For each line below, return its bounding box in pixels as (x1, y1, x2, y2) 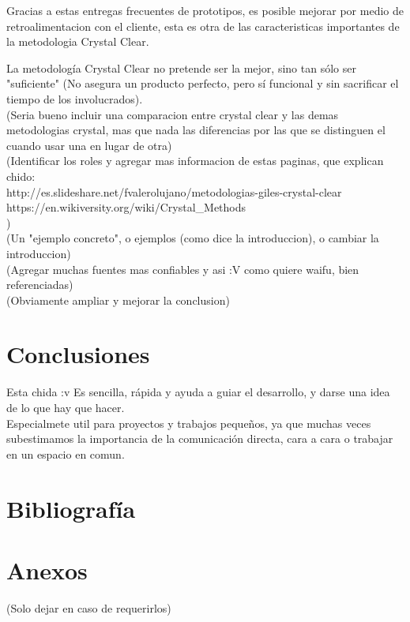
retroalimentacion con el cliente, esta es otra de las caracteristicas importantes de (6, 17, 400, 34)
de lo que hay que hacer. (6, 399, 125, 415)
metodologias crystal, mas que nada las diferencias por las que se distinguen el (6, 122, 386, 138)
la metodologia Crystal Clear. (6, 33, 149, 50)
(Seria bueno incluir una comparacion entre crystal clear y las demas (6, 106, 339, 122)
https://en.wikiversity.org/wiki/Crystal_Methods (6, 199, 246, 215)
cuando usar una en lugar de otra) (6, 137, 172, 153)
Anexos (6, 553, 88, 586)
